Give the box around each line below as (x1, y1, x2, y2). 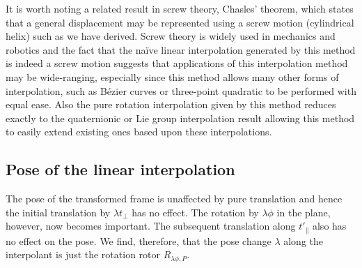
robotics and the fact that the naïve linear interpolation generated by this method (6, 42, 356, 57)
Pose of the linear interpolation (6, 158, 235, 180)
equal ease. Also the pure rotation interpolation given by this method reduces (6, 97, 336, 112)
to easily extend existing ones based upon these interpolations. (6, 124, 272, 139)
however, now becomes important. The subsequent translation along (6, 218, 296, 233)
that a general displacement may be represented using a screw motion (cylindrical (6, 15, 354, 29)
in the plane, (276, 204, 331, 219)
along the (283, 233, 323, 248)
